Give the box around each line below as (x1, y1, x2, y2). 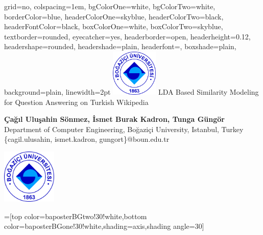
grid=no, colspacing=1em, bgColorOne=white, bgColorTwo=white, (4, 1, 216, 11)
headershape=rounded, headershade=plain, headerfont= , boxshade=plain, (4, 41, 236, 52)
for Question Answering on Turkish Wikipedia (4, 96, 149, 107)
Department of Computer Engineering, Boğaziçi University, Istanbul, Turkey (4, 123, 244, 134)
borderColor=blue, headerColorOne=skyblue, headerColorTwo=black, (4, 11, 224, 22)
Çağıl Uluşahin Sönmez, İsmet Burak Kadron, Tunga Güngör (4, 114, 225, 124)
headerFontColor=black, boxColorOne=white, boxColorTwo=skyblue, (4, 21, 223, 32)
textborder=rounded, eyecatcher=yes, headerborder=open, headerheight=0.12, (4, 31, 251, 41)
